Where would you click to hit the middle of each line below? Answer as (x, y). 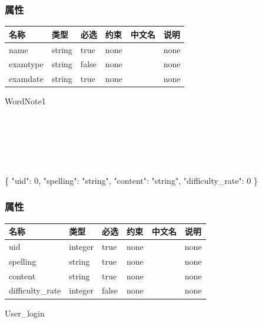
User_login (25, 313)
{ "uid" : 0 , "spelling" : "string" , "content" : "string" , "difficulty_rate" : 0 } (131, 180)
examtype (26, 64)
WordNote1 (25, 101)
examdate (26, 79)
